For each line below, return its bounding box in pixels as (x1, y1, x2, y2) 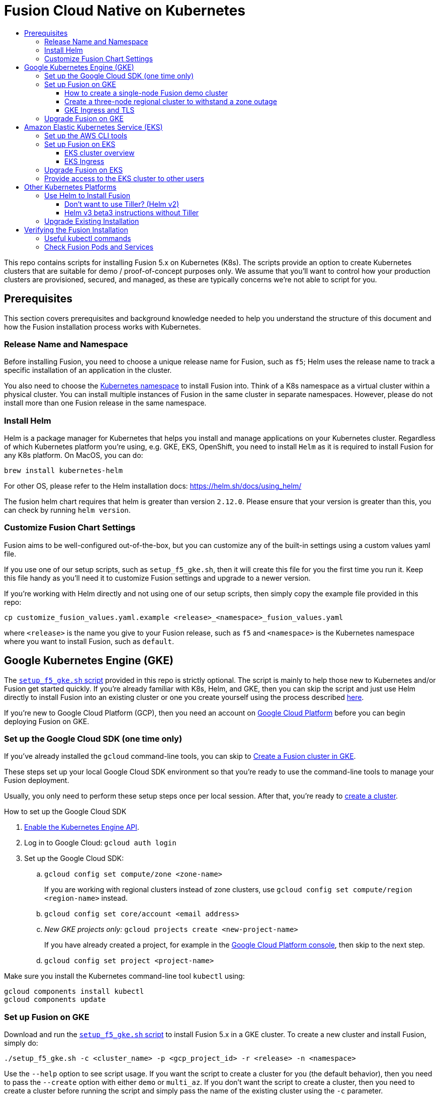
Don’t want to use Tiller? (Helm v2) (64, 199, 180, 208)
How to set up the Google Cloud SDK (4, 807, 127, 816)
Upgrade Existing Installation (44, 216, 139, 225)
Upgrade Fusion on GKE (44, 114, 124, 123)
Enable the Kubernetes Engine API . (24, 823, 139, 832)
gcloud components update (4, 995, 106, 1004)
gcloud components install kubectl (4, 987, 144, 996)
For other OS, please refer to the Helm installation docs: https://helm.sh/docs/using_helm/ (4, 482, 302, 491)
